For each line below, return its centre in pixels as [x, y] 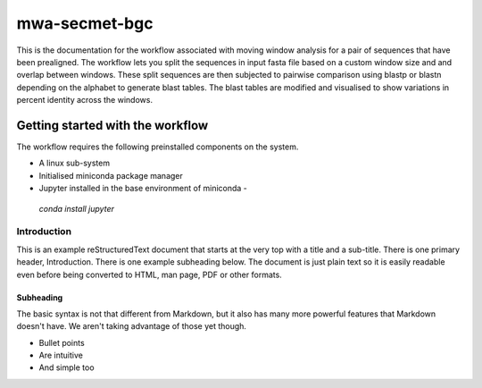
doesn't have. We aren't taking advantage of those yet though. [132, 326]
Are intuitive [61, 355]
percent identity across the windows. [85, 100]
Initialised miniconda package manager [111, 175]
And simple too [66, 367]
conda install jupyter [77, 208]
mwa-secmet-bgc [85, 23]
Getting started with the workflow [112, 125]
